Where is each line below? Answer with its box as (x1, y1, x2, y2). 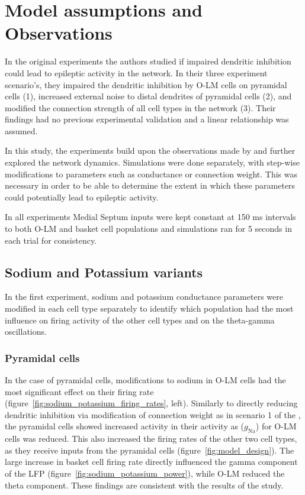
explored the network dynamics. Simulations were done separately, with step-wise (5, 156, 300, 169)
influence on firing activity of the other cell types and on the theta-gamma (5, 313, 275, 326)
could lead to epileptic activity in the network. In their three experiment (5, 66, 268, 79)
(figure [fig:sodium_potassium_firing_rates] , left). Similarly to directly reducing (5, 397, 298, 409)
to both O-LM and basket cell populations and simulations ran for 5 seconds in (5, 222, 292, 235)
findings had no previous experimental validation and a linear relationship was (5, 113, 289, 125)
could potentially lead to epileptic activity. (5, 190, 159, 203)
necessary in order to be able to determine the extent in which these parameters (5, 179, 296, 192)
